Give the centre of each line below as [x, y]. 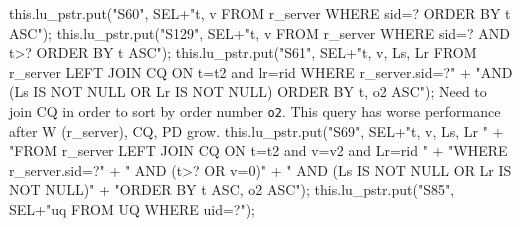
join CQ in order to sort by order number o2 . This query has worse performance [255, 110]
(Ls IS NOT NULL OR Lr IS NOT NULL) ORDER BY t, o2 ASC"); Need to [248, 91]
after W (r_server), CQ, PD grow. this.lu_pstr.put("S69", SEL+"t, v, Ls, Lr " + [256, 130]
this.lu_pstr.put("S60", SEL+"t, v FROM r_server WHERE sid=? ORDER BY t [260, 13]
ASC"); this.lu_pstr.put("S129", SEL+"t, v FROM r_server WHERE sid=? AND [259, 32]
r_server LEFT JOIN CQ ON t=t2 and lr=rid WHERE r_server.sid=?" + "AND [261, 71]
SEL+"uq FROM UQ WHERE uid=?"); [132, 209]
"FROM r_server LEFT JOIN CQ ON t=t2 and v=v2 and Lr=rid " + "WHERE [258, 150]
